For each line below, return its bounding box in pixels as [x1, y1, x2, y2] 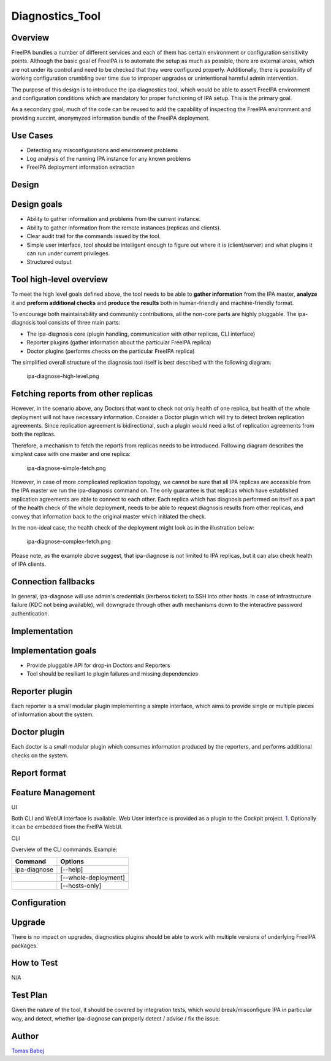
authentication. [11, 609, 50, 617]
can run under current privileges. [26, 249, 110, 257]
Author [11, 1031, 39, 1041]
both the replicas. [11, 430, 56, 438]
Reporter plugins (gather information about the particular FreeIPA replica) [26, 339, 211, 346]
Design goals [11, 199, 63, 210]
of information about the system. [11, 711, 94, 718]
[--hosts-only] [60, 881, 102, 890]
